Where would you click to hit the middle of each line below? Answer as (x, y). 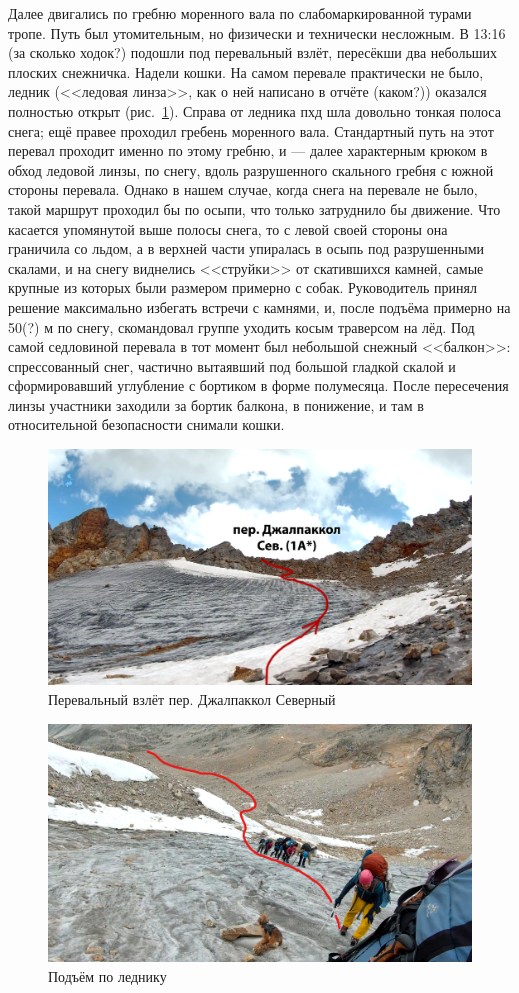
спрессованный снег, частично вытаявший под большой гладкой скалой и (232, 365)
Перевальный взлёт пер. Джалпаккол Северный (192, 699)
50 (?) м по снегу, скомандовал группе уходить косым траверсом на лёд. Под (241, 326)
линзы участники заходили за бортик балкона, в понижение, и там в (216, 404)
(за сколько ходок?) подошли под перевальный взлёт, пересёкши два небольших (253, 52)
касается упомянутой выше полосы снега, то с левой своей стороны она (228, 228)
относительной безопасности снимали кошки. (146, 424)
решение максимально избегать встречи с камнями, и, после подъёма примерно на (259, 306)
